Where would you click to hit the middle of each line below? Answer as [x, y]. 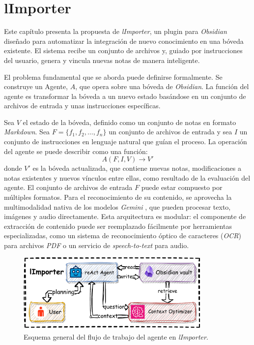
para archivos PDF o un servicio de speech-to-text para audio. [97, 245]
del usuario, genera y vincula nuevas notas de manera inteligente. [102, 60]
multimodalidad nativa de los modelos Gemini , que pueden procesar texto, [117, 206]
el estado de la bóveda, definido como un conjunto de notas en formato [129, 122]
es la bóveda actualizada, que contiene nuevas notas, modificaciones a [137, 168]
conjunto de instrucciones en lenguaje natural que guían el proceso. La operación [126, 141]
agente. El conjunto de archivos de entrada [68, 187]
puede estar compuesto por [182, 187]
